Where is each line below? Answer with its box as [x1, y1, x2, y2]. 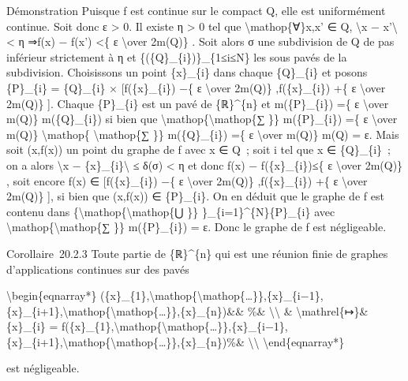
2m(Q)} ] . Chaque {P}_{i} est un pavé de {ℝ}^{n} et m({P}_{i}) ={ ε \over [6, 95, 389, 111]
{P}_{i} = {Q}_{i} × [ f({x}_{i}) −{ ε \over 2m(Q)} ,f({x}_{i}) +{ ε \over [6, 79, 386, 95]
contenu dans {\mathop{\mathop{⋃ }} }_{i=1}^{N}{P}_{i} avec [6, 203, 335, 219]
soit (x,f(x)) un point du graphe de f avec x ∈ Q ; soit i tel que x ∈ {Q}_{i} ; [6, 141, 391, 158]
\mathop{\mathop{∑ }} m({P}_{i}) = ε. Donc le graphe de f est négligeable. [6, 219, 387, 235]
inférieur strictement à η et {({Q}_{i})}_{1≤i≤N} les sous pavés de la [6, 48, 347, 65]
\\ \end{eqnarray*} [248, 333, 345, 349]
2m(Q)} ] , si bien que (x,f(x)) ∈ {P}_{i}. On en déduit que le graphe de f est [6, 188, 384, 204]
